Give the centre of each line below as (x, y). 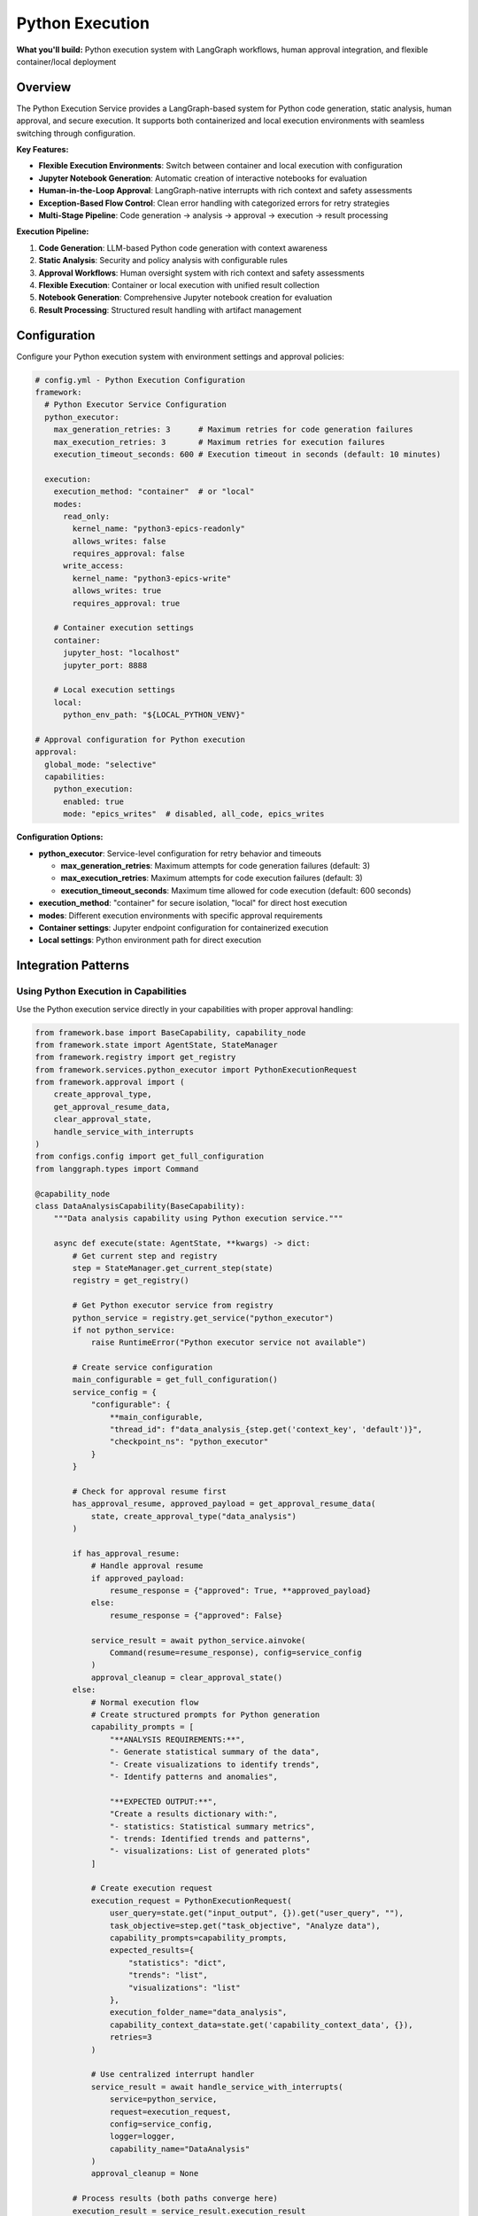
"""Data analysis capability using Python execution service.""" (198, 1218)
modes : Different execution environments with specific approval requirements (181, 915)
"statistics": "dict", (178, 1962)
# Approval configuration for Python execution (140, 739)
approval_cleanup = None (145, 2173)
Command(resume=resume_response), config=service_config (235, 1653)
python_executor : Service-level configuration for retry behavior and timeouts (180, 853)
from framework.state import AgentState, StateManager (156, 1045)
